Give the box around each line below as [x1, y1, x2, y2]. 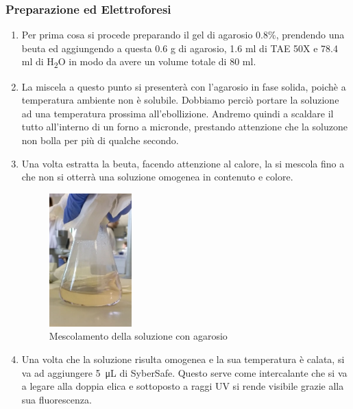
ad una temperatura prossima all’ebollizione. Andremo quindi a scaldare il [21, 106, 334, 120]
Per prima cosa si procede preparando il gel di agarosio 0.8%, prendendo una [21, 27, 345, 42]
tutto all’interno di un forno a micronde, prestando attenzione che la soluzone [21, 119, 348, 134]
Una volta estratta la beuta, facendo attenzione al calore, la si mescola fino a [21, 156, 345, 170]
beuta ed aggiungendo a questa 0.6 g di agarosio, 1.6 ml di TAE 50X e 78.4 [21, 40, 339, 55]
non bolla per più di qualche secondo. [21, 132, 179, 147]
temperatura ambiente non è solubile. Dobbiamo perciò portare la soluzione [21, 93, 339, 107]
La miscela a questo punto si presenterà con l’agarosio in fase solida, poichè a [21, 79, 346, 93]
